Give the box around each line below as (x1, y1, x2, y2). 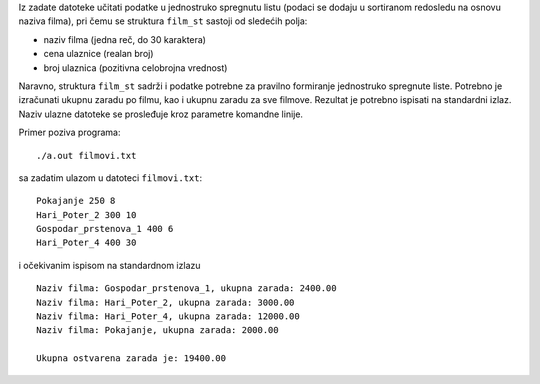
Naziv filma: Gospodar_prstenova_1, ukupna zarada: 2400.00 (36, 283, 337, 294)
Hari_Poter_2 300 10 (36, 209, 137, 220)
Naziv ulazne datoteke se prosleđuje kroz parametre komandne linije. (18, 108, 304, 120)
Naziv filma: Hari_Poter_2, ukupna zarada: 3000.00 (36, 296, 295, 308)
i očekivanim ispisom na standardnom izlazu (18, 259, 201, 271)
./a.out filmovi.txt (36, 150, 137, 161)
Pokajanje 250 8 (36, 195, 116, 207)
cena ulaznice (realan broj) (43, 48, 154, 60)
